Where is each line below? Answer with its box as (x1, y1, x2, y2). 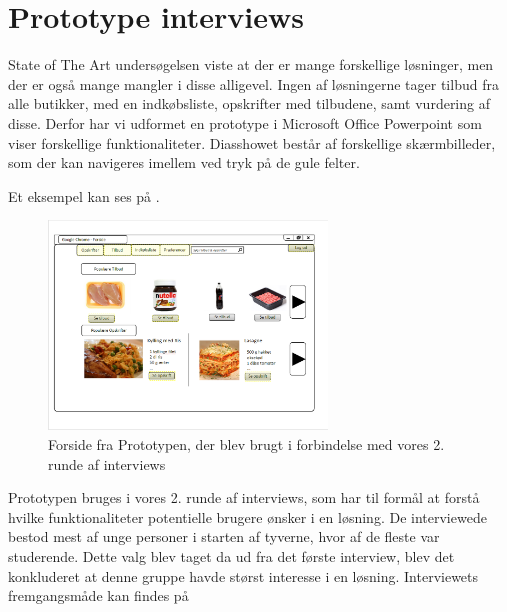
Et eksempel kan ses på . (8, 185, 160, 206)
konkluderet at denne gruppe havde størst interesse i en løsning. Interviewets (8, 565, 479, 586)
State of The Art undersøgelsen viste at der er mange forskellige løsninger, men (8, 54, 494, 75)
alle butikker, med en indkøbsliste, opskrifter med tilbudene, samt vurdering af (8, 93, 490, 114)
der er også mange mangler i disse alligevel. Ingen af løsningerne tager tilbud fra (8, 73, 499, 94)
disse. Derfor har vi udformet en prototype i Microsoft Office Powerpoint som (8, 112, 482, 133)
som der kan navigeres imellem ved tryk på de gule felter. (8, 152, 360, 173)
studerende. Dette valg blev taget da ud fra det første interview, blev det (8, 545, 455, 566)
